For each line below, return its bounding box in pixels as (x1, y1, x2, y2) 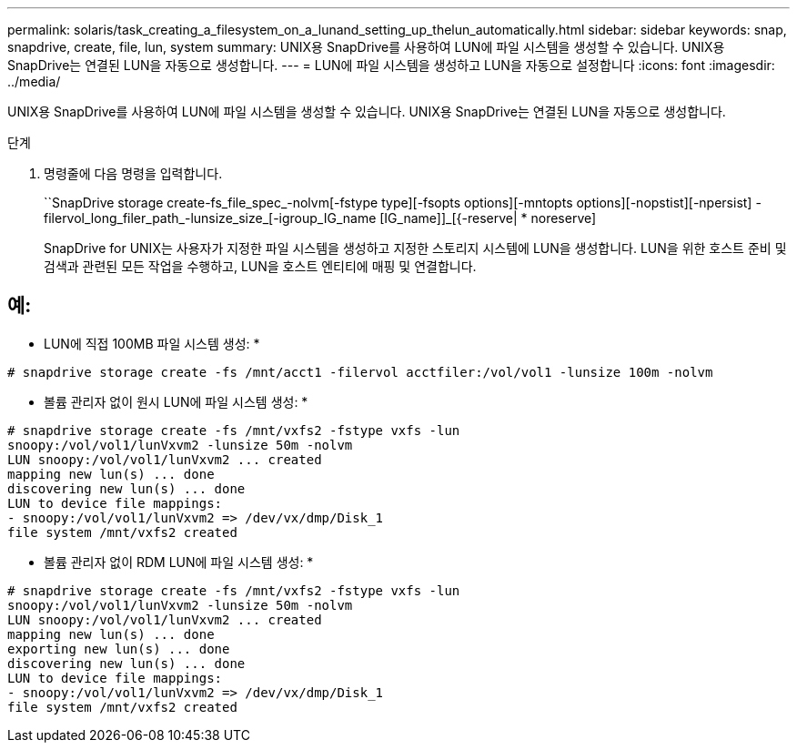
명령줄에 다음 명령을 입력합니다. (44, 166, 223, 181)
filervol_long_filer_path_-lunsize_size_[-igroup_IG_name (44, 210, 377, 226)
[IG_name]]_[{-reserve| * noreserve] (379, 210, 597, 226)
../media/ (7, 74, 61, 89)
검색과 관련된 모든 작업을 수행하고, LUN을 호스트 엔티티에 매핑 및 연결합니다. (44, 258, 477, 274)
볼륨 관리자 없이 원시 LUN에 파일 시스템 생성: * (44, 393, 308, 410)
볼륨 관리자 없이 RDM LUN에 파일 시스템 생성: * (44, 553, 314, 570)
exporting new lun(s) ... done (7, 641, 230, 656)
